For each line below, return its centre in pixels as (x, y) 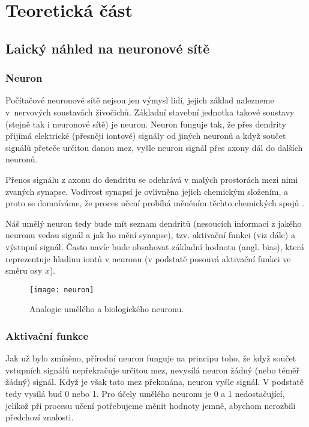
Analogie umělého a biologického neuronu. (107, 309)
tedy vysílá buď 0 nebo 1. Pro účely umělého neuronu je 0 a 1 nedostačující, (145, 393)
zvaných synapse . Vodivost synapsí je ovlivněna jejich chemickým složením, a (147, 191)
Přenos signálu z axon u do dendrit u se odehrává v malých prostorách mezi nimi (152, 179)
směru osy (24, 270)
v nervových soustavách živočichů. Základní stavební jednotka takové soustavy (150, 112)
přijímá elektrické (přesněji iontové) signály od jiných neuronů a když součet (146, 136)
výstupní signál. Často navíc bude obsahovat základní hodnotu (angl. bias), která (155, 246)
